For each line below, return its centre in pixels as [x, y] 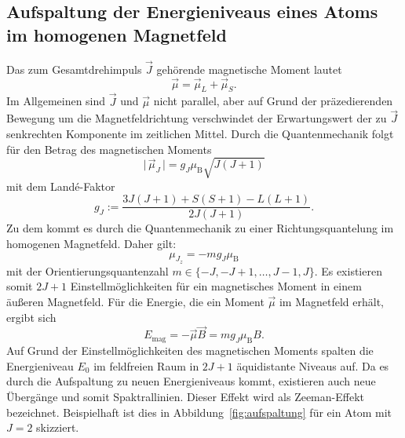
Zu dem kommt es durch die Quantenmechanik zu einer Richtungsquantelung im [200, 228]
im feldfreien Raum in [146, 365]
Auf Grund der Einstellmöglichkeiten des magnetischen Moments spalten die [190, 350]
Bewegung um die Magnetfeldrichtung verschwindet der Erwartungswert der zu [197, 118]
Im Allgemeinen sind [56, 101]
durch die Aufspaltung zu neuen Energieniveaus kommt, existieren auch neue [191, 381]
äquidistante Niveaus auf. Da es [313, 365]
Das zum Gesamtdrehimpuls [74, 69]
